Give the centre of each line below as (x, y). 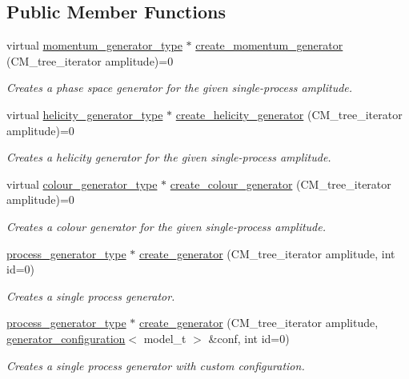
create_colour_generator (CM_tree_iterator (281, 184)
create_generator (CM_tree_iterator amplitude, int (267, 253)
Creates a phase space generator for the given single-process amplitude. (180, 88)
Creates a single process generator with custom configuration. (156, 365)
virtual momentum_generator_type (94, 45)
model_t (165, 338)
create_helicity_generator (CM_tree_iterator (289, 114)
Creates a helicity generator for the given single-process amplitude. (169, 157)
